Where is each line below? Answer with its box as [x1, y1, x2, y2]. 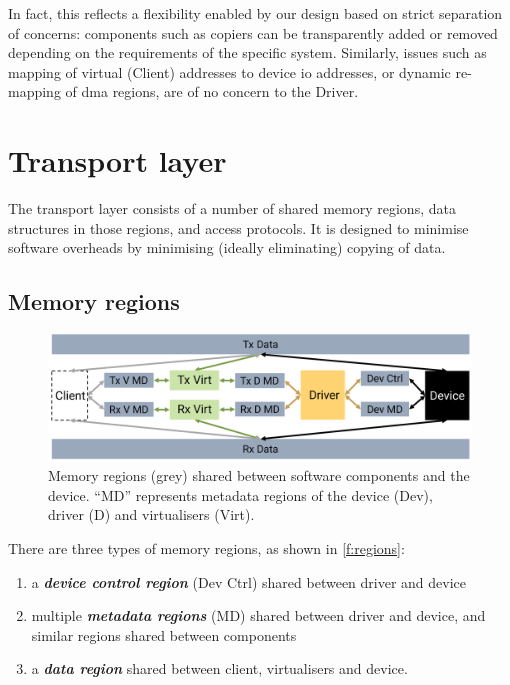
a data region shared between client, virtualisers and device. [31, 658, 408, 679]
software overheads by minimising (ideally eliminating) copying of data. [8, 237, 446, 258]
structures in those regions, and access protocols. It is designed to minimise [8, 217, 469, 238]
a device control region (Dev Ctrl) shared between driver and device [31, 571, 467, 592]
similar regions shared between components [31, 624, 297, 645]
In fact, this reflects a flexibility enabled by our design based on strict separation [8, 3, 503, 23]
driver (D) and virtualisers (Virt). [48, 504, 255, 525]
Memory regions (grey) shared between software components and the [48, 465, 470, 486]
